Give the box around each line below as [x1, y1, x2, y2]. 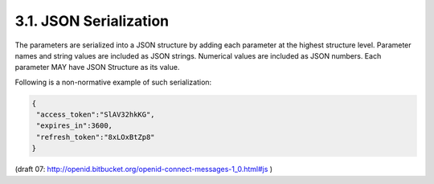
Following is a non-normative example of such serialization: [14, 77, 212, 87]
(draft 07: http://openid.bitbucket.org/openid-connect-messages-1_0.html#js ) [14, 165, 273, 174]
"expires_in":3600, [36, 121, 113, 130]
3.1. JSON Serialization [14, 12, 170, 30]
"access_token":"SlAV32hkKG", [36, 110, 156, 120]
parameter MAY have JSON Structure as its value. [14, 63, 180, 72]
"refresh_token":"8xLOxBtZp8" [36, 133, 156, 141]
